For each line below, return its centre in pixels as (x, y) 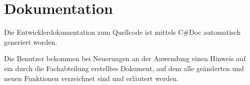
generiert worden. (31, 42)
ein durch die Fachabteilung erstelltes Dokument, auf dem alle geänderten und (124, 68)
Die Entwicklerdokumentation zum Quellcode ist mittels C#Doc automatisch (122, 32)
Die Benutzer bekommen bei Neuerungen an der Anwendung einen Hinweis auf (125, 58)
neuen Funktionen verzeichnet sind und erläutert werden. (91, 78)
